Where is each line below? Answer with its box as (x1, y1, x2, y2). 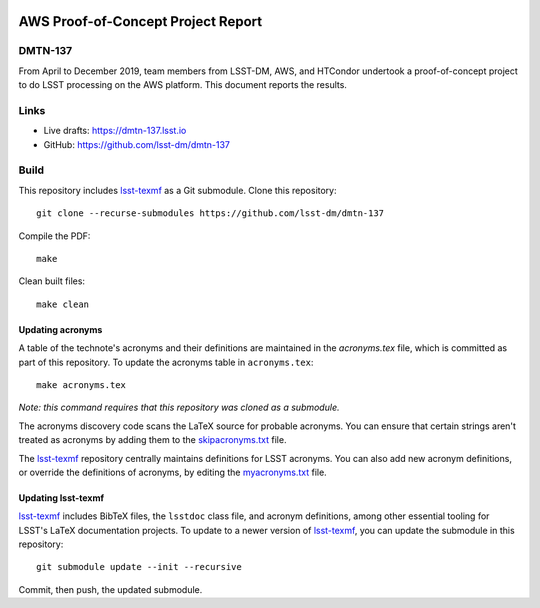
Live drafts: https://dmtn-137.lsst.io (43, 125, 187, 137)
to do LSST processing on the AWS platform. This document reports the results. (18, 79, 347, 91)
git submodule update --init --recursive (36, 561, 242, 573)
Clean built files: (18, 275, 85, 287)
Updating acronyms (18, 323, 103, 335)
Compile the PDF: (18, 230, 91, 242)
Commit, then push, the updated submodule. (18, 583, 203, 595)
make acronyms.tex (36, 379, 127, 390)
